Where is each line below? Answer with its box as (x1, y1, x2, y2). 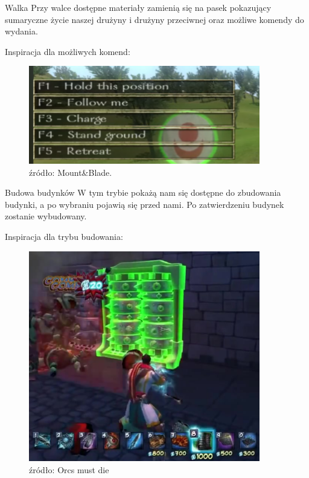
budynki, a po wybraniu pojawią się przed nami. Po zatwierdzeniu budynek (5, 198, 284, 210)
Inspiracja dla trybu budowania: (5, 230, 123, 243)
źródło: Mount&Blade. (29, 166, 112, 178)
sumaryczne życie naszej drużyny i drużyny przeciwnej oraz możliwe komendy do (5, 13, 304, 25)
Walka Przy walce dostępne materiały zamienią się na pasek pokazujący (5, 1, 272, 13)
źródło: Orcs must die (29, 463, 109, 476)
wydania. (5, 25, 38, 37)
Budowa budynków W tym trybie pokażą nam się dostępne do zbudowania (5, 186, 281, 199)
